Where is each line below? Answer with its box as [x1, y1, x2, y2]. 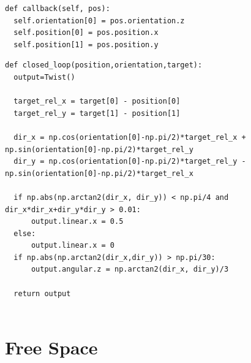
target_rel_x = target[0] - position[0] [13, 97, 181, 106]
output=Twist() [13, 72, 75, 82]
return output [13, 289, 71, 298]
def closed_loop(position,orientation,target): [5, 61, 203, 70]
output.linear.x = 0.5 [31, 217, 124, 226]
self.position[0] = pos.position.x [13, 28, 159, 37]
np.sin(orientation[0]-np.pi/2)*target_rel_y [5, 145, 193, 154]
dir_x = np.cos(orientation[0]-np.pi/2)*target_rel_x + [13, 132, 246, 142]
